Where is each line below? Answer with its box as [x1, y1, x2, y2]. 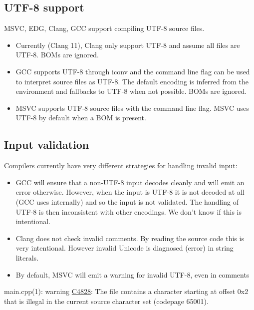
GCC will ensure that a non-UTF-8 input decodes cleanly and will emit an [15, 177, 245, 187]
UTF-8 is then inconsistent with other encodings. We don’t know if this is [15, 206, 242, 217]
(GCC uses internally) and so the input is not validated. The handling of [15, 196, 239, 207]
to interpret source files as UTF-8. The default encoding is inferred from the [15, 76, 249, 86]
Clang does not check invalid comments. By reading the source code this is [15, 233, 244, 243]
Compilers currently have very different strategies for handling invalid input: [4, 160, 238, 171]
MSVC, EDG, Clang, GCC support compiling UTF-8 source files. [4, 23, 205, 33]
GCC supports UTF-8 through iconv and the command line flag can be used [15, 66, 250, 76]
